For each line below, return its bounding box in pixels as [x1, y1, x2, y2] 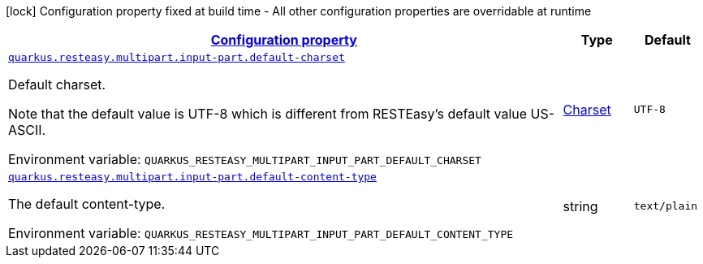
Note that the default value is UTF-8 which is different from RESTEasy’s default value [8, 106, 528, 122]
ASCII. [8, 122, 46, 138]
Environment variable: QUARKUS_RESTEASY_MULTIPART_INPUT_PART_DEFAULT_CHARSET [8, 151, 481, 167]
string [563, 197, 598, 214]
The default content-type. [8, 196, 166, 212]
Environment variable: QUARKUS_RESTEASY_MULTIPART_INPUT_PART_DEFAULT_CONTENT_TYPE [8, 225, 514, 241]
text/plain [633, 200, 698, 212]
